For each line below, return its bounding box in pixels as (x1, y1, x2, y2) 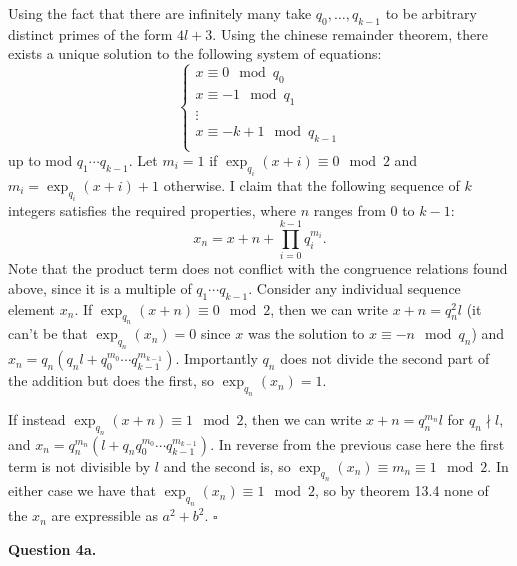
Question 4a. (8, 538, 97, 559)
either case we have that (8, 480, 156, 501)
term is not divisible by (8, 455, 151, 476)
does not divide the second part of (280, 348, 490, 369)
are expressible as (51, 505, 158, 526)
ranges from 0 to (313, 199, 415, 220)
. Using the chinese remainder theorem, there (212, 23, 488, 44)
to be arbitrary (385, 3, 477, 23)
